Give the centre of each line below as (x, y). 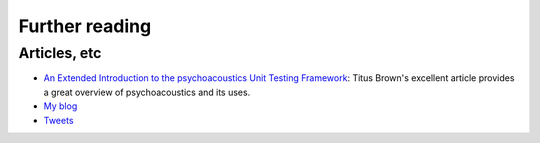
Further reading (85, 26)
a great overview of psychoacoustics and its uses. (147, 92)
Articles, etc (60, 53)
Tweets (58, 120)
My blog (60, 106)
